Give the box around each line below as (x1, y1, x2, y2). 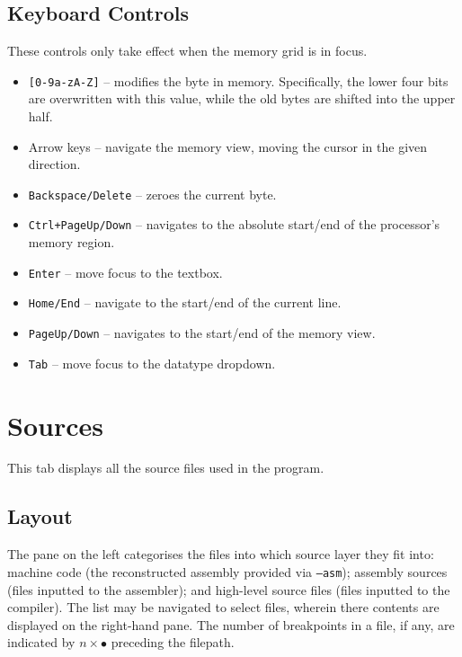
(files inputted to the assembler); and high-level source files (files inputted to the (7, 580, 450, 599)
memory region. (28, 233, 115, 252)
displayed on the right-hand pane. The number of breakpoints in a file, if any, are (7, 615, 455, 634)
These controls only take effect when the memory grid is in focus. (7, 41, 368, 60)
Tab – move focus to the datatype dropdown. (28, 353, 276, 372)
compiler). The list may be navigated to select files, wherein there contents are (7, 598, 440, 617)
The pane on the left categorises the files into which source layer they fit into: (7, 545, 434, 564)
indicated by (7, 633, 76, 652)
